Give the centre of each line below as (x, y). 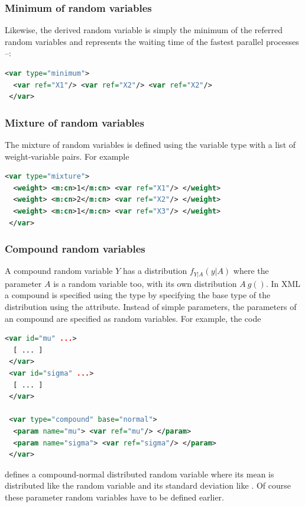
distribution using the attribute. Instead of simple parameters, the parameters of (151, 307)
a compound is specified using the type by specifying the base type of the (138, 295)
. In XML (283, 283)
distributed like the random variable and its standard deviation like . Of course (148, 485)
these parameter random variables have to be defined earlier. (114, 497)
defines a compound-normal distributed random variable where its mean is (139, 474)
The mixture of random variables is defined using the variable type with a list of (150, 144)
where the (251, 271)
